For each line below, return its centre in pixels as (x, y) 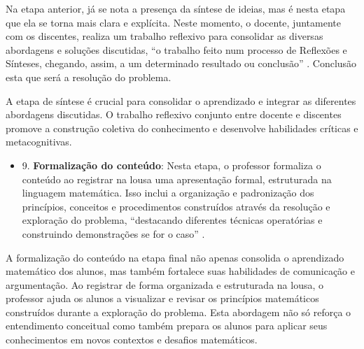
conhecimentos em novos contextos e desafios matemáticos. (132, 340)
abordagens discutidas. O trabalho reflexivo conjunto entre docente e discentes (174, 114)
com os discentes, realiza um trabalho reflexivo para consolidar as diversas (164, 36)
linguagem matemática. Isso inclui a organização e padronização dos (168, 193)
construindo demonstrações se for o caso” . (113, 233)
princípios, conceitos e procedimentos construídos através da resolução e (176, 206)
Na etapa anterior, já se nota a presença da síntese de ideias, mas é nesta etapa (176, 8)
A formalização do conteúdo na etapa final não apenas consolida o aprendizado (175, 257)
